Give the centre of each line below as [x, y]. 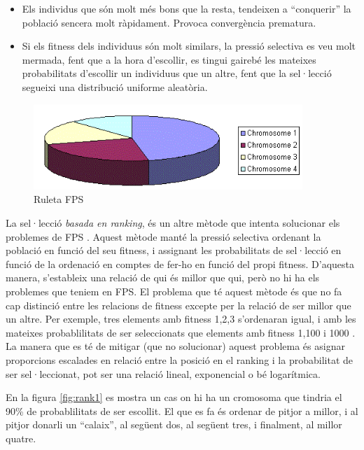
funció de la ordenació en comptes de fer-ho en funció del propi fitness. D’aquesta [180, 263]
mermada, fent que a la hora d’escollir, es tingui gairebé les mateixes [169, 59]
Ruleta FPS [59, 199]
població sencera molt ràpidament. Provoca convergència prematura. [169, 22]
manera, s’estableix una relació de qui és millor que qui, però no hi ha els [163, 277]
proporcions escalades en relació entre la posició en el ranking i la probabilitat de [179, 359]
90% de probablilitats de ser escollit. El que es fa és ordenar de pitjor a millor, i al [182, 410]
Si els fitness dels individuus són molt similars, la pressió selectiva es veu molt [189, 46]
